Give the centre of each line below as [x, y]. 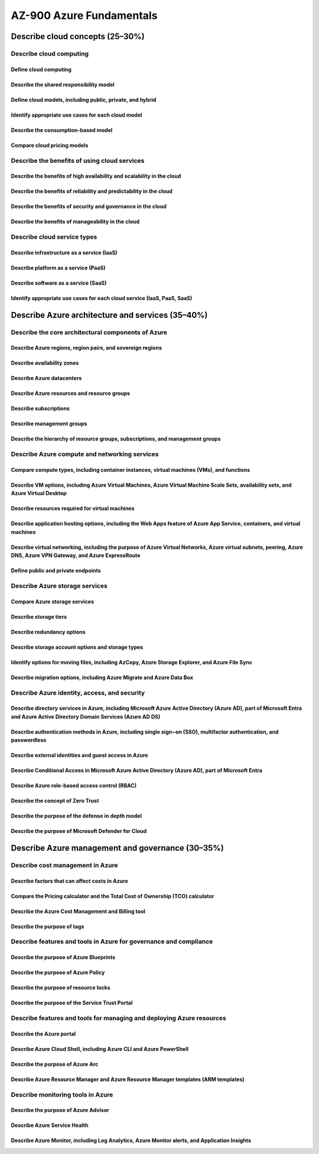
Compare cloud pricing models [50, 145]
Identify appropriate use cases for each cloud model [77, 115]
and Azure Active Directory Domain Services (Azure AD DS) [86, 716]
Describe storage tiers [39, 616]
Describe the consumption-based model [62, 130]
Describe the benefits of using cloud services [78, 160]
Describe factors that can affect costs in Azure [69, 881]
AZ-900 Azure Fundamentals [84, 15]
